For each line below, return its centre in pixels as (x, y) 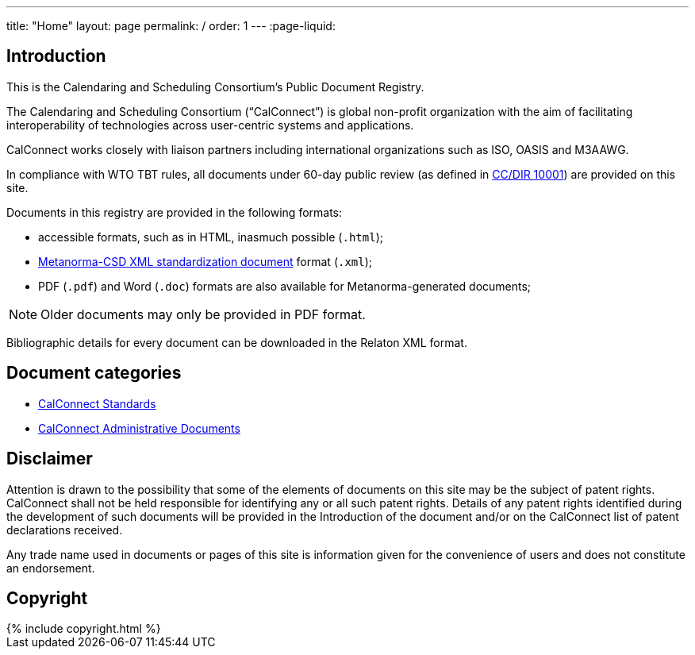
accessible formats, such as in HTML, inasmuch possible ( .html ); (211, 237)
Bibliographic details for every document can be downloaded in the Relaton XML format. (237, 342)
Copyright (47, 598)
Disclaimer (50, 459)
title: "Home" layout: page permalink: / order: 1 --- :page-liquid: (171, 26)
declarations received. (65, 530)
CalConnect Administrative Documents (139, 428)
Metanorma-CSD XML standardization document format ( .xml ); (205, 261)
